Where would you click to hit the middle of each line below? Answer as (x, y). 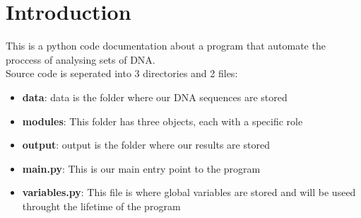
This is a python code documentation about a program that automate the (166, 46)
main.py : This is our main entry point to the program (141, 168)
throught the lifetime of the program (101, 206)
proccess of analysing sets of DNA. (81, 59)
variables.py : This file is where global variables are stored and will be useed (189, 192)
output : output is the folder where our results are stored (146, 145)
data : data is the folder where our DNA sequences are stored (155, 97)
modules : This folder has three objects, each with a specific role (162, 121)
